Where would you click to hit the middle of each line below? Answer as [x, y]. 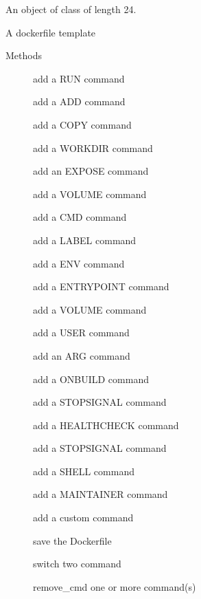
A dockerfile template [51, 32]
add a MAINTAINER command [100, 494]
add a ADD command [79, 101]
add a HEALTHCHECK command [106, 425]
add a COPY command [82, 124]
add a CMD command [80, 217]
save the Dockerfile [72, 540]
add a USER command [81, 333]
